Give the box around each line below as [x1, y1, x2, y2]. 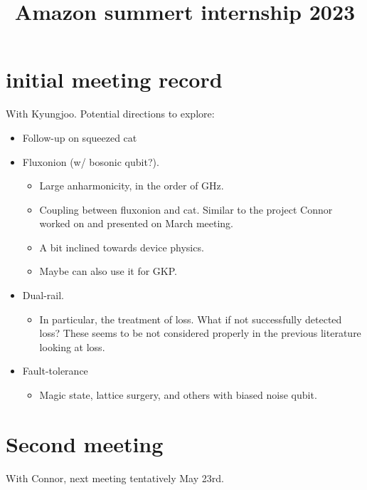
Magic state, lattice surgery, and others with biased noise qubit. [39, 387, 317, 402]
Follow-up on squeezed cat [22, 130, 137, 145]
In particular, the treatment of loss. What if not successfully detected [39, 311, 342, 326]
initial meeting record [6, 65, 223, 94]
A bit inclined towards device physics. [39, 239, 204, 254]
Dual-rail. [22, 288, 64, 303]
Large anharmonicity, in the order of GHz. [39, 178, 224, 193]
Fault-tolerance [22, 363, 88, 378]
